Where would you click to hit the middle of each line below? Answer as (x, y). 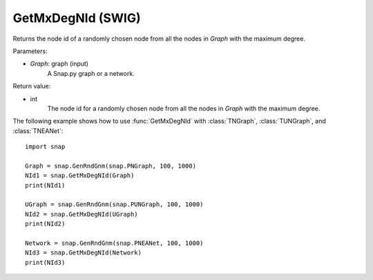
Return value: (32, 86)
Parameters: (30, 51)
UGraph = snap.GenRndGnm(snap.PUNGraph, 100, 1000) (114, 204)
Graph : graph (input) (59, 64)
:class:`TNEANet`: (38, 130)
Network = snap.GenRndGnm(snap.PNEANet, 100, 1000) (114, 243)
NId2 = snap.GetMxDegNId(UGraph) (82, 214)
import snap (45, 147)
